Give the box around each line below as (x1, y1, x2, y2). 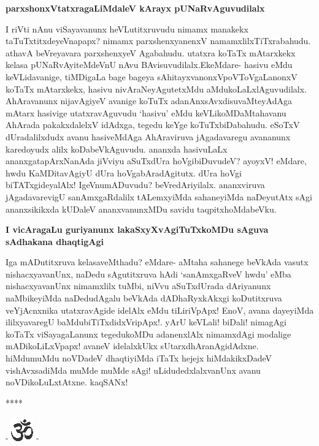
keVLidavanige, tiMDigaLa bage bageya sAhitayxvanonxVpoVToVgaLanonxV (6, 70, 298, 83)
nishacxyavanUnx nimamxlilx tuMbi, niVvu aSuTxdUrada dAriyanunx (6, 279, 271, 292)
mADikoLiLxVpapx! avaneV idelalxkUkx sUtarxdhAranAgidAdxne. (6, 339, 259, 352)
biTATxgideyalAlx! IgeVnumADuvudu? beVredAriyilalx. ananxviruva (6, 178, 265, 191)
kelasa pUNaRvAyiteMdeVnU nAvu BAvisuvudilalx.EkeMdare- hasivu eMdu (6, 58, 293, 71)
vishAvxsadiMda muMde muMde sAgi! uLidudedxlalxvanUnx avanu (6, 363, 261, 376)
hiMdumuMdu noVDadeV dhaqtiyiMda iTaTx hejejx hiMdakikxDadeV (6, 352, 272, 365)
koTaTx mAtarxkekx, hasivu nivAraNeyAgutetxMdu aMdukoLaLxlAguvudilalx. (6, 82, 307, 95)
